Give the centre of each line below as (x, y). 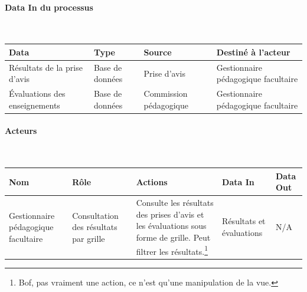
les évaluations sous (171, 226)
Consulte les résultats (175, 203)
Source (158, 52)
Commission (166, 93)
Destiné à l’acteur (253, 52)
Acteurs (21, 131)
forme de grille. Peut (173, 237)
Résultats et (244, 221)
